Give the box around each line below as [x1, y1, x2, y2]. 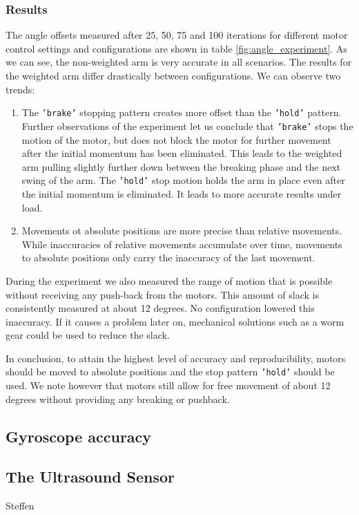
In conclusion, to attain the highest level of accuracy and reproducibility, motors [6, 350, 346, 365]
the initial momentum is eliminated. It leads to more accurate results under [21, 186, 342, 200]
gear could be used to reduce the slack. [6, 328, 170, 342]
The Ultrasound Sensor [6, 466, 175, 487]
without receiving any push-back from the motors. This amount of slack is [6, 287, 319, 301]
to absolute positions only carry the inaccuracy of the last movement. [21, 250, 316, 265]
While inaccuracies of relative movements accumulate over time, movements [21, 236, 342, 251]
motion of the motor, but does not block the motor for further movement [21, 132, 331, 147]
